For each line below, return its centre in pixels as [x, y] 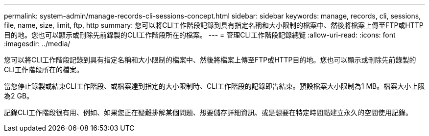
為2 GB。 [19, 96]
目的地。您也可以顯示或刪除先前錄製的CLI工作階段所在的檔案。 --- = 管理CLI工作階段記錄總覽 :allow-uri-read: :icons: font [200, 35]
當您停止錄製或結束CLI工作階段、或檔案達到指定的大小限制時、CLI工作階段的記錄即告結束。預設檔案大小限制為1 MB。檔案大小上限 [214, 86]
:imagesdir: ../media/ [37, 44]
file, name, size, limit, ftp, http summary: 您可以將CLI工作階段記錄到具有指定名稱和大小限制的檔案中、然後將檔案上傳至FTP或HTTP [214, 25]
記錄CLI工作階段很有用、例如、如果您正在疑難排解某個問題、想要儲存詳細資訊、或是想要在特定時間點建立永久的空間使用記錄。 [208, 112]
